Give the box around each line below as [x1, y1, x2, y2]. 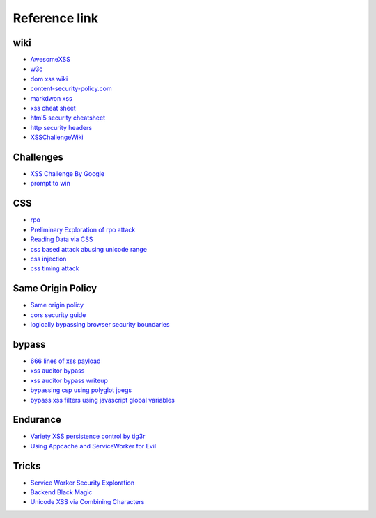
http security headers [30, 123, 93, 131]
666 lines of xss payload [30, 357, 101, 365]
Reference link [13, 10, 99, 26]
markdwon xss [30, 94, 72, 102]
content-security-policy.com [30, 84, 112, 93]
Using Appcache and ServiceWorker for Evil [30, 442, 157, 450]
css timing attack [30, 264, 79, 273]
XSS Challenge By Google [30, 170, 104, 178]
